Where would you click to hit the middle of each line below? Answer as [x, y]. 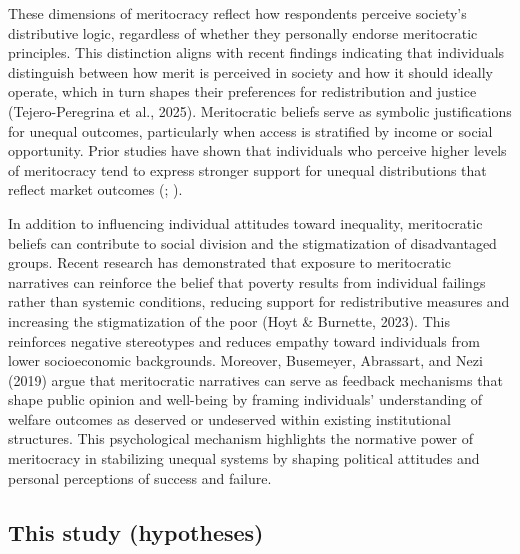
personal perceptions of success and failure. [140, 477]
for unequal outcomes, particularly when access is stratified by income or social [250, 130]
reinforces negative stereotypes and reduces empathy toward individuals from [244, 340]
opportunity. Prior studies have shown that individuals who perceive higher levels [257, 150]
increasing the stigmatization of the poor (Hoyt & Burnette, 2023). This [229, 320]
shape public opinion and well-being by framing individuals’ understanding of [245, 399]
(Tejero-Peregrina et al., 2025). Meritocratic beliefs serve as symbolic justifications [260, 110]
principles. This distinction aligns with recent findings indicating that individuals [256, 52]
